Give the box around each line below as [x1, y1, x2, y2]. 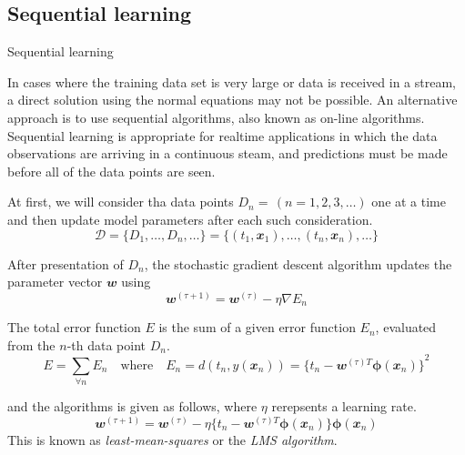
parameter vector [7, 272, 103, 291]
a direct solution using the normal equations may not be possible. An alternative [7, 90, 458, 109]
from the [7, 335, 56, 354]
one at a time [371, 192, 446, 211]
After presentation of [7, 254, 124, 273]
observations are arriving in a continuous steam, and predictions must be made [7, 144, 448, 163]
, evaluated [375, 318, 437, 337]
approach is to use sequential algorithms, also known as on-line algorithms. [7, 107, 425, 126]
